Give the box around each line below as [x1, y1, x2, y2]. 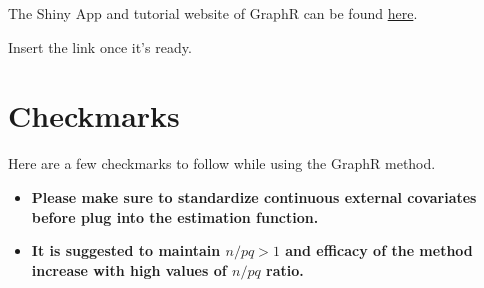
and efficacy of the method [285, 240, 473, 261]
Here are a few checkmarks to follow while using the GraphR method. [8, 153, 436, 174]
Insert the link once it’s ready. [8, 36, 192, 57]
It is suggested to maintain [31, 240, 221, 261]
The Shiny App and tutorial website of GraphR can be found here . [8, 3, 418, 23]
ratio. [266, 259, 304, 280]
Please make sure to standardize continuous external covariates [31, 186, 477, 207]
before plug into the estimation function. [31, 206, 319, 227]
